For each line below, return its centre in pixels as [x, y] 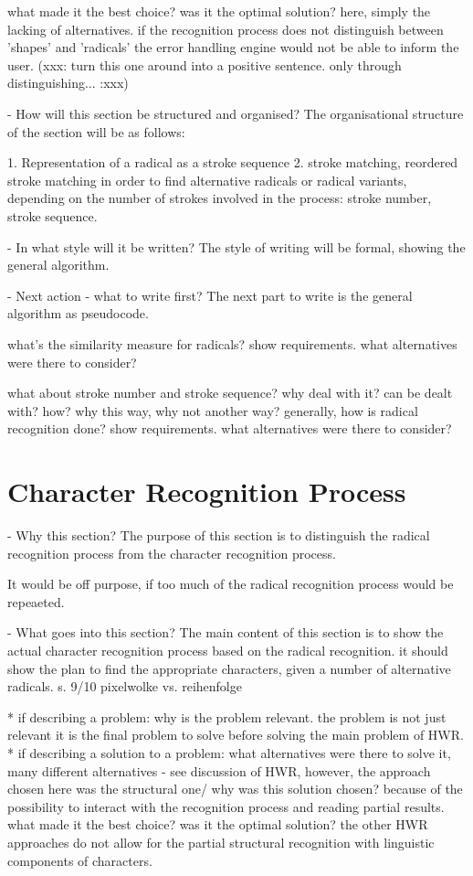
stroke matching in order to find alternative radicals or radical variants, [207, 180]
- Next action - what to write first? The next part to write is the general [210, 295]
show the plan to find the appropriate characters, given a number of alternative [229, 668]
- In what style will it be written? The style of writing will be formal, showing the [236, 246]
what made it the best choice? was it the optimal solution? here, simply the [219, 11]
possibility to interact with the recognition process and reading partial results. [226, 806]
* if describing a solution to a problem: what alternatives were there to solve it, [229, 752]
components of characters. [80, 860]
